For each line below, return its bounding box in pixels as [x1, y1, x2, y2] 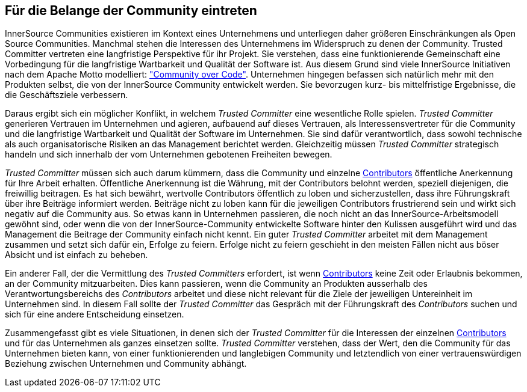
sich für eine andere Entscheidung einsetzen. [5, 309, 184, 320]
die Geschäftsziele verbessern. [5, 90, 128, 100]
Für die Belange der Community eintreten [5, 3, 257, 18]
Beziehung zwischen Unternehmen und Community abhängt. [5, 358, 247, 369]
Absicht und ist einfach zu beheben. [5, 250, 148, 260]
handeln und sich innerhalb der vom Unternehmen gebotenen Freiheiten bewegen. [5, 149, 332, 160]
